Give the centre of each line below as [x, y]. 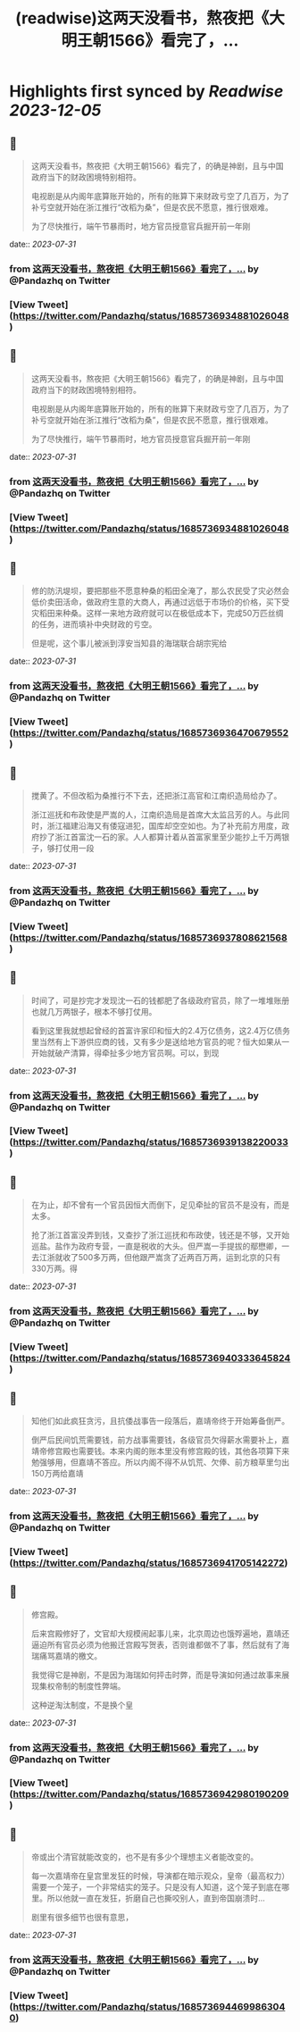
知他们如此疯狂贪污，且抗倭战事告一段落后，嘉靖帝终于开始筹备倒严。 [160, 1420]
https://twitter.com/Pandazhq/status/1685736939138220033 [150, 1142]
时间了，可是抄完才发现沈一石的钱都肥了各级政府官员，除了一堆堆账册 [160, 1000]
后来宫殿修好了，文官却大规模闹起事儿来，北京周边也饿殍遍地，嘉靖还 [160, 1633]
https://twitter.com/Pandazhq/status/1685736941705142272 [149, 1562]
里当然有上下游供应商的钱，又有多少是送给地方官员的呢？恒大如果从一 [160, 1041]
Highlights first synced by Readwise [146, 92]
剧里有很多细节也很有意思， [82, 1918]
